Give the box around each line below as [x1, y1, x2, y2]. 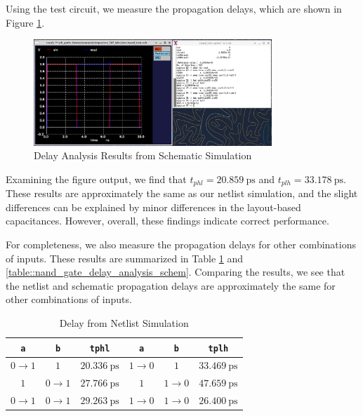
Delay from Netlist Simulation [59, 315, 189, 330]
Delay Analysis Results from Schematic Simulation [34, 148, 252, 163]
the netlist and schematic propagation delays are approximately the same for [6, 278, 336, 293]
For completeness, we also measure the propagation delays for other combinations [6, 236, 356, 251]
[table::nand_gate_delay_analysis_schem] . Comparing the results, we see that [6, 264, 345, 279]
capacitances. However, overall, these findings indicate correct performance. [6, 213, 329, 228]
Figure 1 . [6, 15, 45, 29]
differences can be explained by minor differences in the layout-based [6, 199, 301, 214]
